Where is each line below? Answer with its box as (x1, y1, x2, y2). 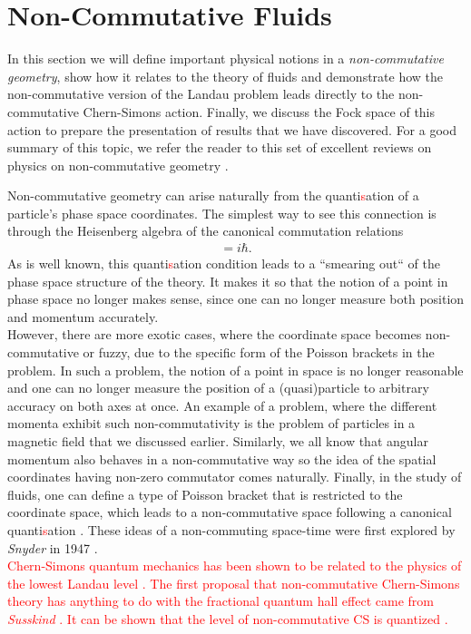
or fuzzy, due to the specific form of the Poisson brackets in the (83, 343, 435, 362)
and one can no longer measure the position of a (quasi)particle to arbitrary (7, 378, 429, 397)
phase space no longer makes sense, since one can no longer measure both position (7, 289, 465, 308)
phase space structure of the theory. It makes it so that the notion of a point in (7, 271, 448, 290)
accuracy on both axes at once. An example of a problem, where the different (7, 395, 437, 415)
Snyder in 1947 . (7, 538, 98, 557)
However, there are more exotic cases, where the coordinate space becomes (7, 325, 422, 344)
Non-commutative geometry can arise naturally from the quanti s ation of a (7, 186, 419, 205)
